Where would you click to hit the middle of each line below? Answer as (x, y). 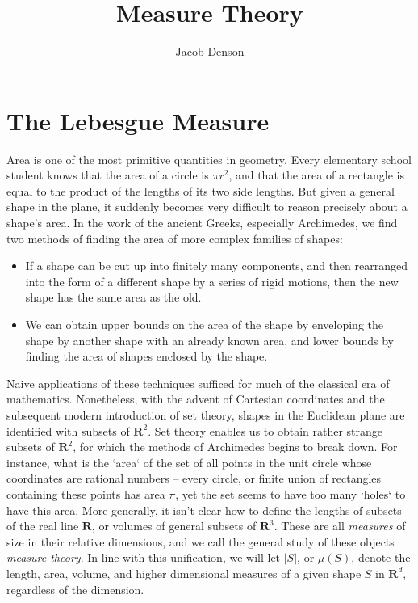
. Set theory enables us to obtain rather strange (265, 430)
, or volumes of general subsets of (174, 526)
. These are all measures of (340, 526)
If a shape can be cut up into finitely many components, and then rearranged (216, 266)
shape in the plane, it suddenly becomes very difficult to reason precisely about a (207, 207)
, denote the (381, 557)
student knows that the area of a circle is (108, 175)
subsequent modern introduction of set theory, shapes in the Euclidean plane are (206, 414)
